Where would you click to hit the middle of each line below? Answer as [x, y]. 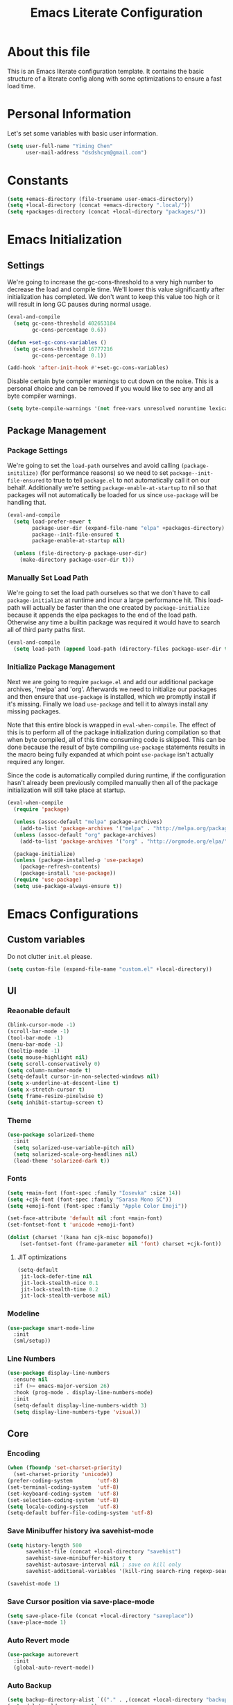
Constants [38, 180]
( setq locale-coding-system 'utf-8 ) [63, 1507]
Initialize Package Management [61, 667]
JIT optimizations [42, 1257]
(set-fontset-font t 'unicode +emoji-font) [71, 1225]
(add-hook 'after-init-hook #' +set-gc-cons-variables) [88, 368]
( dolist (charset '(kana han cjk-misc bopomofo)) [80, 1238]
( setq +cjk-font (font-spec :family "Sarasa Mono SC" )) [89, 1199]
